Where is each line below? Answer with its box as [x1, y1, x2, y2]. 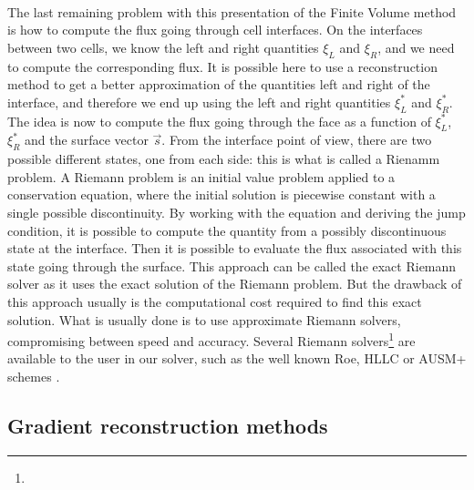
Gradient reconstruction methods [7, 411, 328, 439]
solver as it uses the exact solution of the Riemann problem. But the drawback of [7, 274, 462, 293]
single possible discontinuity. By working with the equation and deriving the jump [7, 202, 466, 221]
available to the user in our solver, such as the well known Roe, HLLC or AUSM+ [7, 349, 467, 368]
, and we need [377, 37, 455, 56]
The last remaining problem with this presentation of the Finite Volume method [7, 2, 457, 21]
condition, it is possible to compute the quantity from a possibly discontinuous [7, 220, 447, 240]
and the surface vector [25, 130, 149, 149]
